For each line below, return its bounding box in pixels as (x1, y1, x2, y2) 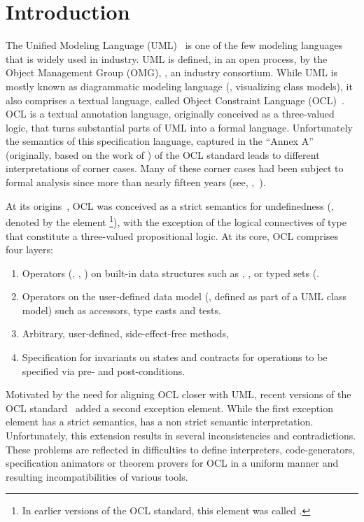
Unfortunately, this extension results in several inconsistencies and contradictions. (6, 428, 356, 443)
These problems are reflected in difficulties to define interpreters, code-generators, (6, 442, 356, 456)
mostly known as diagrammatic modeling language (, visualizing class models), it (6, 78, 353, 93)
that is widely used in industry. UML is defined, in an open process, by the (6, 51, 328, 66)
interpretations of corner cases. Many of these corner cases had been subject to (6, 161, 344, 176)
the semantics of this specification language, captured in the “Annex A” (6, 134, 314, 148)
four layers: (6, 242, 53, 257)
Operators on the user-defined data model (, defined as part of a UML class (22, 289, 346, 304)
